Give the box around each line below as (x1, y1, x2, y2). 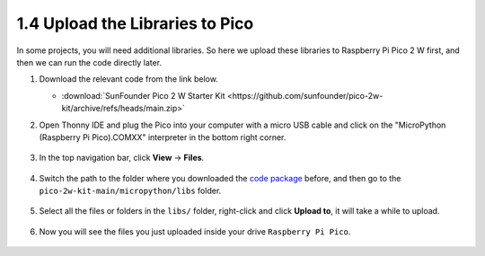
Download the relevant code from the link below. (39, 74, 219, 84)
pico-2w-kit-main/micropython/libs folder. (39, 185, 222, 197)
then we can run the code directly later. (16, 57, 162, 67)
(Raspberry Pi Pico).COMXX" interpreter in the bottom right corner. (39, 131, 287, 143)
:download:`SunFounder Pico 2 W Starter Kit (61, 90, 225, 101)
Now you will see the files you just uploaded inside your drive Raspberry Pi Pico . (39, 225, 351, 237)
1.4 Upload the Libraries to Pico (16, 13, 254, 33)
